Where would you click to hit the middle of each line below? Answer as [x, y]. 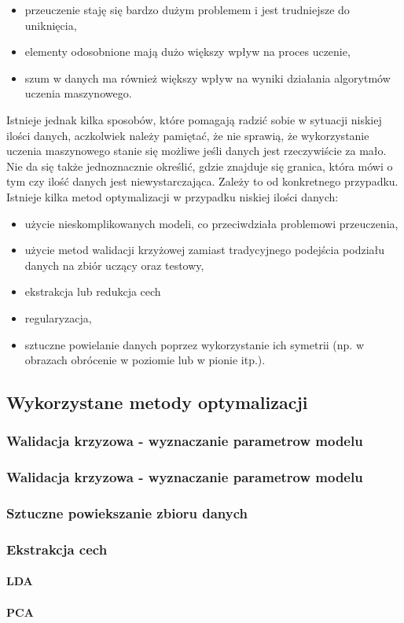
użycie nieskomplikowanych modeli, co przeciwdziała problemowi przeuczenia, [211, 223]
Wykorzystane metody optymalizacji [157, 402]
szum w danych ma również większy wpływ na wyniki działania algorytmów [208, 77]
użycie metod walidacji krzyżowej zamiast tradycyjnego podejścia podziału [205, 250]
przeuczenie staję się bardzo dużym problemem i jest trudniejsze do [187, 9]
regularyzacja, [58, 317]
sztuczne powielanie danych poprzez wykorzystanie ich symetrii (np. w [195, 344]
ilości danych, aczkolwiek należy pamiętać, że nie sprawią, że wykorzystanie [188, 135]
